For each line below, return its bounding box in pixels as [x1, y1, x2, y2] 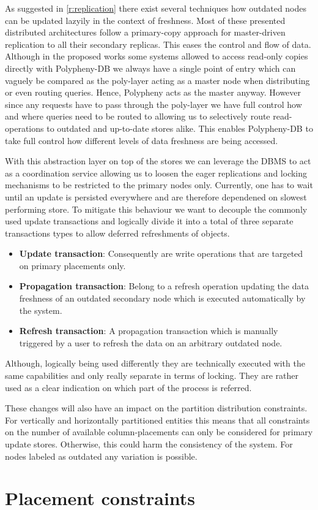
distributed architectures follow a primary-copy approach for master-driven [5, 26, 286, 39]
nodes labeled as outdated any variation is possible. [5, 449, 198, 462]
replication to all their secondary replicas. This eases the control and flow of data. [5, 37, 311, 50]
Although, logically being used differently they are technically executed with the [5, 357, 305, 370]
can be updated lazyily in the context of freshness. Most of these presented [5, 13, 286, 26]
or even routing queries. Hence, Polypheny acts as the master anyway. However [5, 86, 301, 99]
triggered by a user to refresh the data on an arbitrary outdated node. [19, 336, 283, 349]
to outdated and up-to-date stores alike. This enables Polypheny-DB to [46, 121, 313, 134]
